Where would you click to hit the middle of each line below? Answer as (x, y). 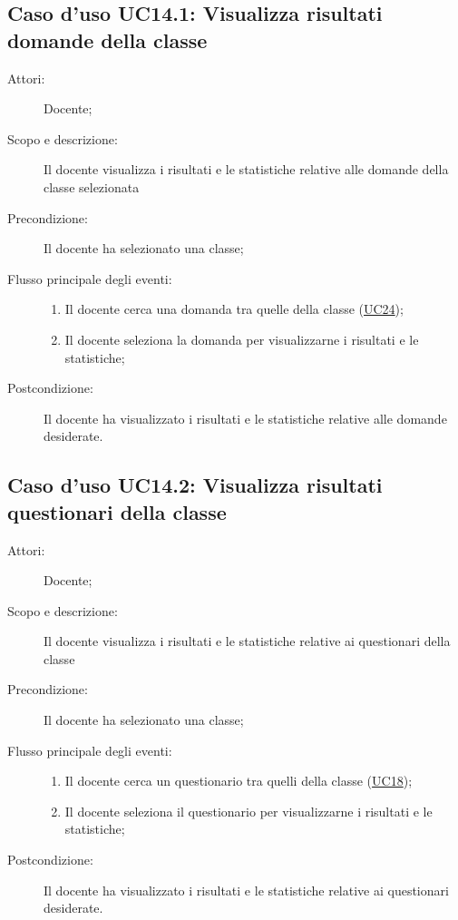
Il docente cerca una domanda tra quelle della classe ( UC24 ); (234, 309)
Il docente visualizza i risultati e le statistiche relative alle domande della (246, 169)
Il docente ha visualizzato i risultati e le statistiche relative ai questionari (246, 890)
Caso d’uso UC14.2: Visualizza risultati (195, 485)
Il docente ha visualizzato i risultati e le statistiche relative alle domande (245, 418)
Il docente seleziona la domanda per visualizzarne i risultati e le (242, 339)
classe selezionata (92, 186)
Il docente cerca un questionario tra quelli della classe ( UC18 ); (239, 781)
